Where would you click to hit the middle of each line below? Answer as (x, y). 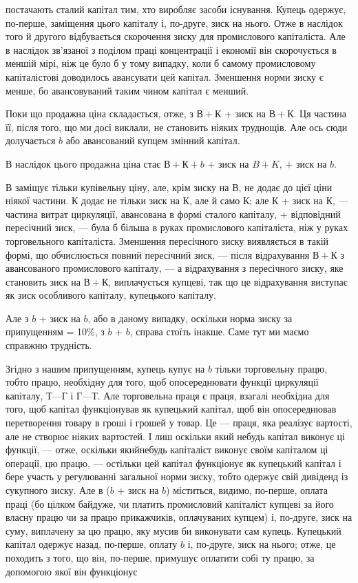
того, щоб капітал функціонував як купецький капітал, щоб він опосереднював (171, 409)
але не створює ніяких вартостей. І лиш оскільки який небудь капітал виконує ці (175, 436)
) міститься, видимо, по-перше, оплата (247, 490)
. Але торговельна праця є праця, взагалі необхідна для (213, 395)
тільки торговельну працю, (271, 368)
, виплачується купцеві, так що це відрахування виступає (228, 281)
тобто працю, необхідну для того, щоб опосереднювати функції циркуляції (162, 382)
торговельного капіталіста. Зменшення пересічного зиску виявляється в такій (167, 240)
